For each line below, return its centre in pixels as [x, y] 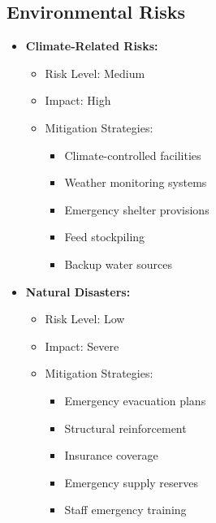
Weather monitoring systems [136, 182]
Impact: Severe [82, 346]
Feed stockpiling [105, 237]
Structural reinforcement [125, 428]
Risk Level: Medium [95, 73]
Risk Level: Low [85, 319]
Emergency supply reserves [132, 482]
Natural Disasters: [78, 291]
